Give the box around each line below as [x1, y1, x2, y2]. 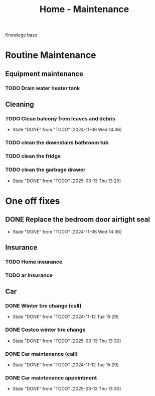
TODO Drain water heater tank [5, 85, 80, 92]
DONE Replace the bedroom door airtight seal [5, 215, 150, 224]
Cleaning [5, 100, 34, 109]
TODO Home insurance [5, 258, 63, 265]
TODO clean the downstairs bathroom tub [5, 139, 109, 146]
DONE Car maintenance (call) [5, 350, 78, 357]
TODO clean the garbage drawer [5, 166, 86, 173]
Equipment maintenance [5, 69, 84, 78]
